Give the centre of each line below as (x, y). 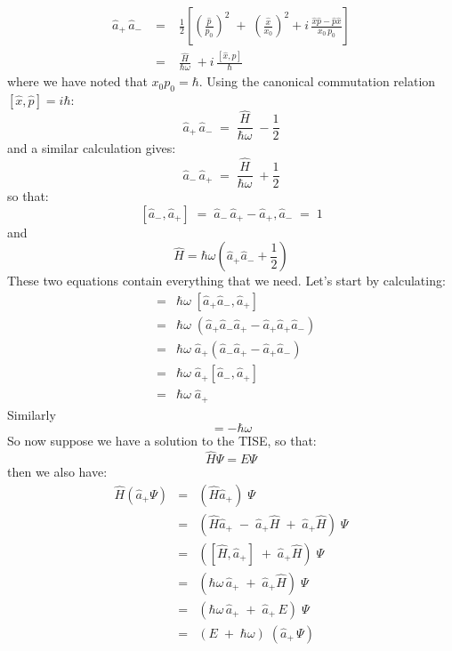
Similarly (32, 414)
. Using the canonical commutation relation (317, 81)
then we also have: (57, 472)
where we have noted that (77, 81)
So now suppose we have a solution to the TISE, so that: (162, 441)
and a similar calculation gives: (92, 148)
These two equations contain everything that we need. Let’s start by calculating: (226, 281)
